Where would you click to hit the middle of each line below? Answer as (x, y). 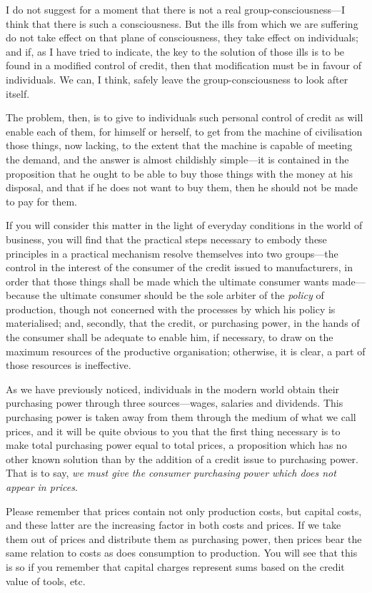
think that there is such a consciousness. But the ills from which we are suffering (182, 23)
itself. (18, 93)
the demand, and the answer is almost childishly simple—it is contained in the (177, 159)
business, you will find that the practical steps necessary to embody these (166, 239)
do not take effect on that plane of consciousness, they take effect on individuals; (182, 37)
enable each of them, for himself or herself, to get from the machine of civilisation (184, 131)
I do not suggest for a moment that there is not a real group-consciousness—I (176, 9)
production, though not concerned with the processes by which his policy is (171, 309)
